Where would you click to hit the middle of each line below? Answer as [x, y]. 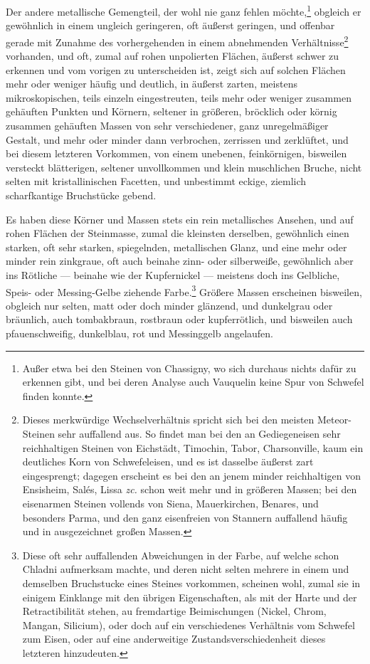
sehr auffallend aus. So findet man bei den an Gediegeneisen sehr [199, 433]
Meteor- [334, 420]
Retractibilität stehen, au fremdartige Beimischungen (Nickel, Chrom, [174, 611]
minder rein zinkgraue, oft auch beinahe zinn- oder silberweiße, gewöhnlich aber [180, 261]
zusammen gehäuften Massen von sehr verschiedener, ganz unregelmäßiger [167, 126]
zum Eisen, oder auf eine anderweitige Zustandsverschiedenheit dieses [174, 639]
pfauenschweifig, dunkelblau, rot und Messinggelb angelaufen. [139, 333]
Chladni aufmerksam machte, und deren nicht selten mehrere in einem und [186, 569]
